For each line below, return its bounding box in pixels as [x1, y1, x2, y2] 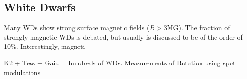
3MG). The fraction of [163, 22, 230, 32]
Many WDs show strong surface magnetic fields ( [4, 22, 150, 32]
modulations [4, 67, 41, 77]
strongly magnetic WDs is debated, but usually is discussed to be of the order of [4, 32, 243, 42]
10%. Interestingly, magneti [4, 41, 85, 51]
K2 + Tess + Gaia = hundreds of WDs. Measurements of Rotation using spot [4, 57, 236, 67]
